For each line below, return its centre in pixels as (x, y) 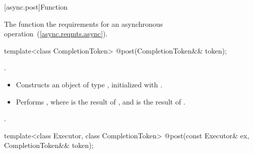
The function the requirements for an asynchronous (83, 23)
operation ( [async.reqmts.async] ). (56, 34)
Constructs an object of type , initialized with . (89, 84)
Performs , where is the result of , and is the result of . (101, 101)
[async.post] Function (36, 7)
